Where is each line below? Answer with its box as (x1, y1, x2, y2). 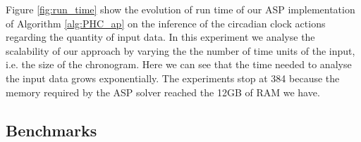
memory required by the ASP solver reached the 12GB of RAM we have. (6, 84, 320, 99)
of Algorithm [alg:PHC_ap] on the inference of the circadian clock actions (6, 15, 326, 30)
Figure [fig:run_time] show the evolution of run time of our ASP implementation (6, 2, 355, 16)
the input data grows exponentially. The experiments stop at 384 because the (6, 70, 340, 85)
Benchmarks (6, 119, 97, 141)
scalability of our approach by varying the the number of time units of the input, (6, 43, 355, 58)
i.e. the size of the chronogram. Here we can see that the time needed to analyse (6, 57, 352, 72)
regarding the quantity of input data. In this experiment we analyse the (6, 30, 315, 44)
